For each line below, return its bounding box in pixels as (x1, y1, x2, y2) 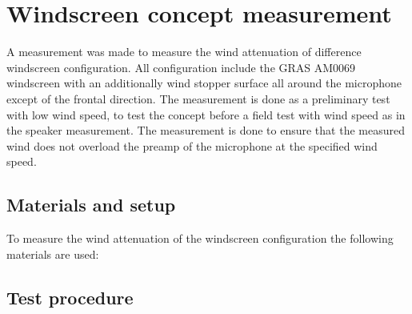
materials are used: (6, 245, 99, 262)
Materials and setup (6, 192, 176, 217)
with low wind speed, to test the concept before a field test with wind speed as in (6, 106, 406, 123)
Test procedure (6, 284, 134, 309)
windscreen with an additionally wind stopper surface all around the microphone (6, 74, 402, 91)
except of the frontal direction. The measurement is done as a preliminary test (6, 90, 390, 107)
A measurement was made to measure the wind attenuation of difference (6, 43, 362, 60)
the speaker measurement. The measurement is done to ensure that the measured (6, 122, 405, 139)
